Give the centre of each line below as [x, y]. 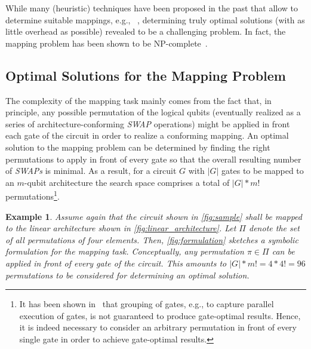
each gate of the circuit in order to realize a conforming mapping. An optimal [147, 135]
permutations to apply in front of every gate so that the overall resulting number [153, 159]
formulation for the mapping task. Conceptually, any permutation [125, 251]
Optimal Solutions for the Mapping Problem [146, 75]
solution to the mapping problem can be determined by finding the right [138, 147]
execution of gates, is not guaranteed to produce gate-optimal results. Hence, [160, 315]
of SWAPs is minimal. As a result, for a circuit [91, 171]
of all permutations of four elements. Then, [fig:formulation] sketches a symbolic [152, 239]
